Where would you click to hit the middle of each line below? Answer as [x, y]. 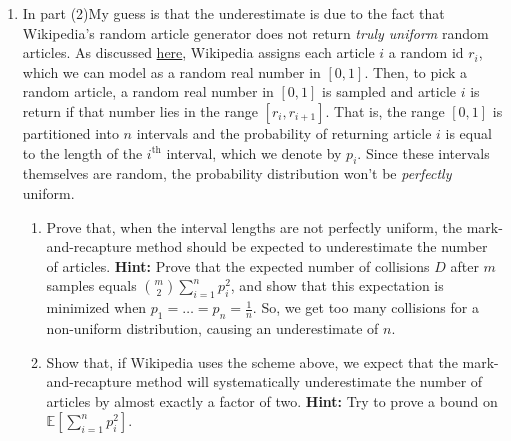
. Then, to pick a [416, 71]
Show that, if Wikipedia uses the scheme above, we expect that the [252, 361]
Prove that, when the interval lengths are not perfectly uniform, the [254, 226]
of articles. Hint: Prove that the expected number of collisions [238, 265]
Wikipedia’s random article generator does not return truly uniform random [255, 32]
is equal [468, 132]
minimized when [96, 307]
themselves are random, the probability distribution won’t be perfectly [237, 173]
